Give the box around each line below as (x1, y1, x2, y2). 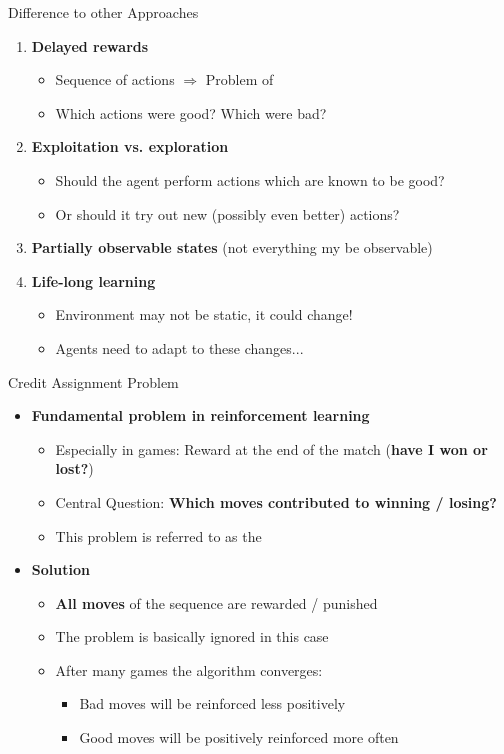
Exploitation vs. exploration (31, 136, 229, 157)
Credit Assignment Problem (8, 371, 179, 392)
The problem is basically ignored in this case (55, 626, 329, 647)
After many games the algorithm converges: (55, 659, 323, 680)
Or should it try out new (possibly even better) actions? (55, 203, 400, 224)
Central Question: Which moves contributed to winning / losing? (55, 491, 497, 512)
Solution (31, 559, 90, 580)
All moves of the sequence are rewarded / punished (55, 592, 378, 613)
